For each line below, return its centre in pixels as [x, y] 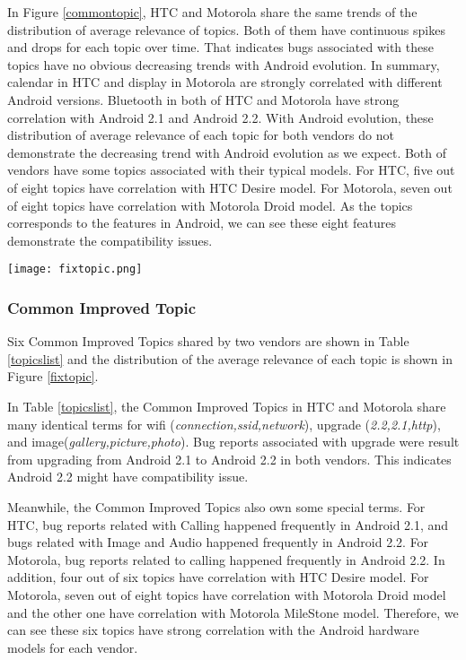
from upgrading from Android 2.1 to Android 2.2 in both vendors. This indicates [229, 459]
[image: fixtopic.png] [75, 269]
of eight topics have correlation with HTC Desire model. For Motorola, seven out [230, 187]
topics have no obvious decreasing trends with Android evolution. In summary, [224, 64]
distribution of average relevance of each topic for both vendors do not [201, 135]
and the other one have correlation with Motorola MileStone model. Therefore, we [233, 612]
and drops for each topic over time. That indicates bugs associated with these [220, 47]
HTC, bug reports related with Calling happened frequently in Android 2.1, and [228, 524]
